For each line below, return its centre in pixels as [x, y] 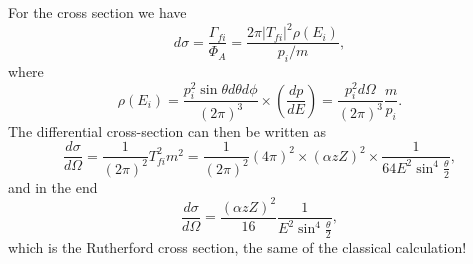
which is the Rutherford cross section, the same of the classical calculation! [237, 247]
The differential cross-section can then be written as [167, 130]
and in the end [53, 186]
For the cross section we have [97, 12]
